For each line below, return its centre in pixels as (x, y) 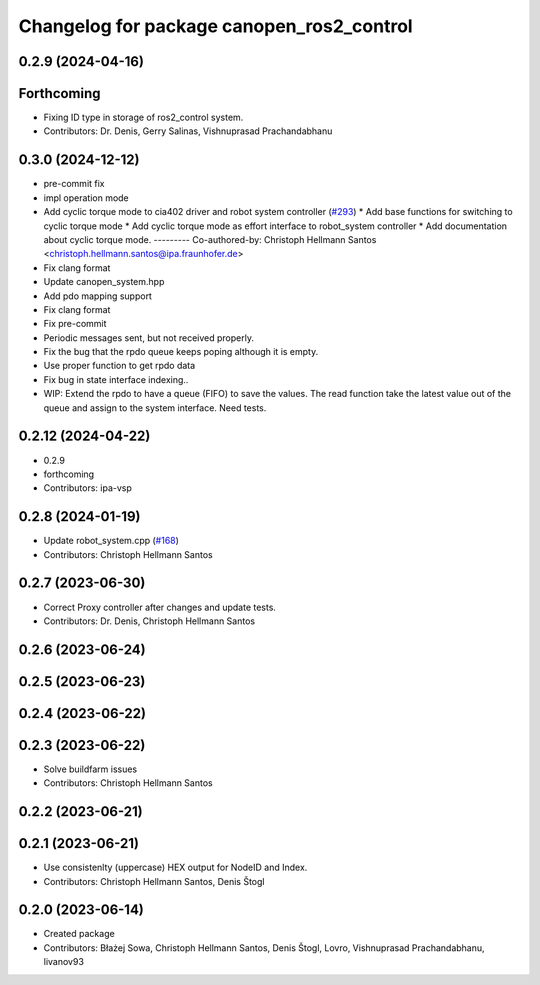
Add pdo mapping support (97, 296)
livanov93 (64, 962)
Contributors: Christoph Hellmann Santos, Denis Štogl (154, 881)
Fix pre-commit (75, 324)
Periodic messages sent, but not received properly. (149, 337)
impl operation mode (86, 197)
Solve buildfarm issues (90, 769)
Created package (79, 934)
